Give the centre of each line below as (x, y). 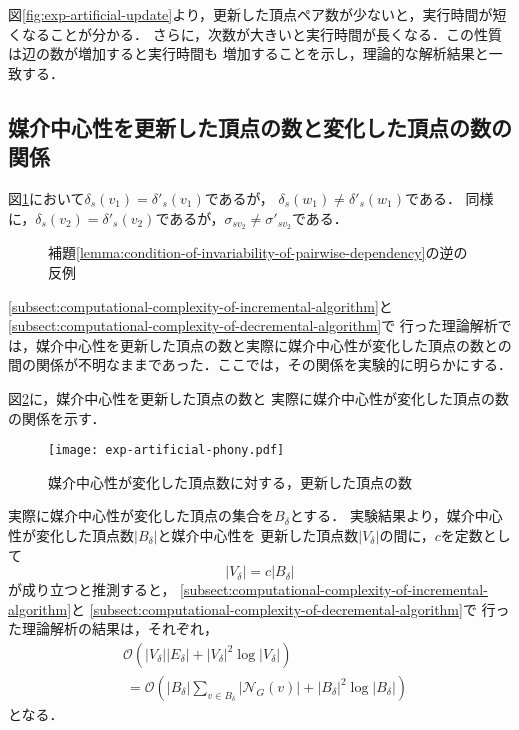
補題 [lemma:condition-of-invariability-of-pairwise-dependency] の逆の (258, 252)
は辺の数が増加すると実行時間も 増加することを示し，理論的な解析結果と (248, 53)
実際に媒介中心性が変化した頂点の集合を (141, 515)
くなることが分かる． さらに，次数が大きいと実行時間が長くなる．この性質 (255, 33)
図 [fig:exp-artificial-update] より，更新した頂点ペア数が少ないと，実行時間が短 (257, 14)
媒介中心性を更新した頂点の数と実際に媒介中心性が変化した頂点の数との (273, 344)
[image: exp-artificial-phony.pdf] (166, 450)
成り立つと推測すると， (98, 589)
